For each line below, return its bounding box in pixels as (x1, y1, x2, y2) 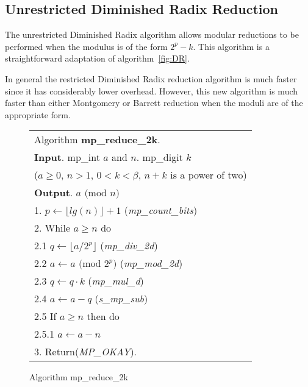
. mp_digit (136, 150, 183, 165)
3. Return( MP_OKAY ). (34, 344, 137, 359)
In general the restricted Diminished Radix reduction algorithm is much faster (5, 72, 297, 85)
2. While (34, 221, 71, 235)
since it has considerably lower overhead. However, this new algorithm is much (5, 84, 298, 97)
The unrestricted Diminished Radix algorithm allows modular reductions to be (5, 28, 299, 41)
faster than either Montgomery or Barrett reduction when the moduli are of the (5, 96, 303, 109)
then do (87, 309, 120, 324)
